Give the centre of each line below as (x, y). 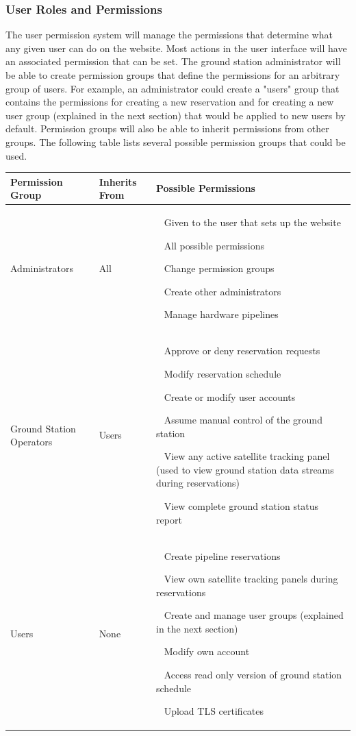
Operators (31, 442)
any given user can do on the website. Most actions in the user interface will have (176, 48)
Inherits (118, 181)
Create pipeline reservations (222, 555)
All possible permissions (214, 245)
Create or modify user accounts (230, 396)
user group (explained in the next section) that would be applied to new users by (176, 115)
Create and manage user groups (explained (254, 615)
